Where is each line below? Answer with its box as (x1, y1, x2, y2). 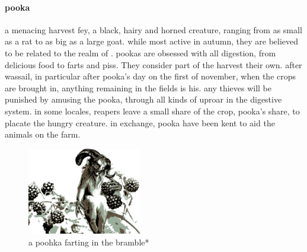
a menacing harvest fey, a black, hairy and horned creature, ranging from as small (5, 23, 302, 36)
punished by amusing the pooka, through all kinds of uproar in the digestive (5, 93, 282, 106)
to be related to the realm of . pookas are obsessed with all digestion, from (5, 46, 276, 59)
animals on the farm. (5, 128, 81, 141)
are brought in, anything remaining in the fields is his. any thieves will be (5, 81, 272, 94)
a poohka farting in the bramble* (28, 235, 149, 248)
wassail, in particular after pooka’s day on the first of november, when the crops (5, 70, 296, 82)
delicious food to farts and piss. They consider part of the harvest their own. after (5, 58, 302, 71)
